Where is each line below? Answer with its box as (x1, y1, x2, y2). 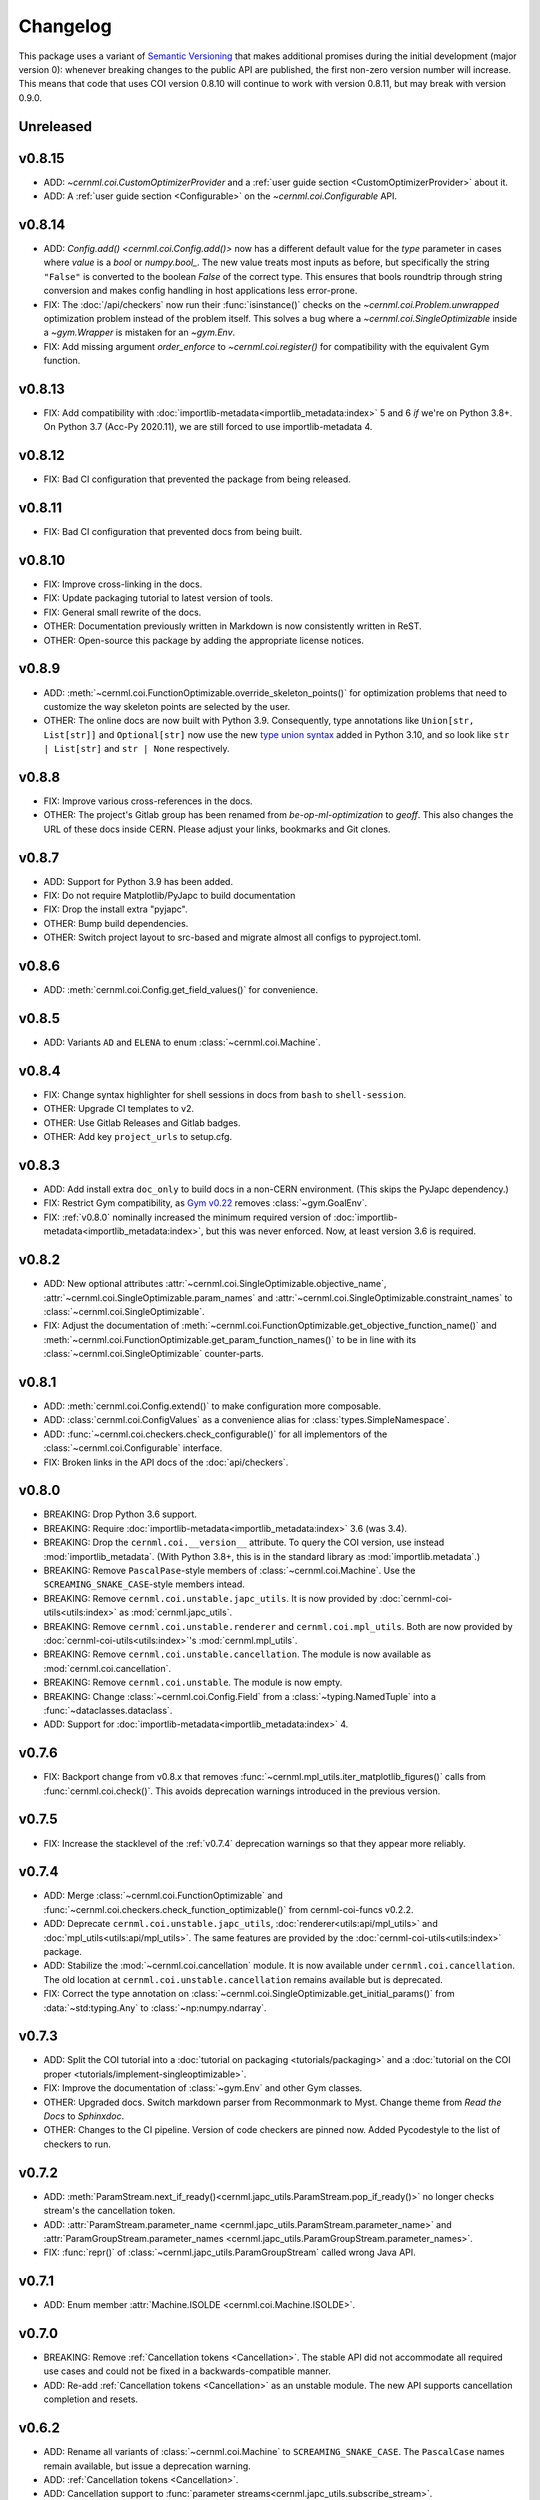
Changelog (18, 15, 112, 37)
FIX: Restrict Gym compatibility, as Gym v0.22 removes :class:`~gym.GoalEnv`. (43, 1197, 368, 1209)
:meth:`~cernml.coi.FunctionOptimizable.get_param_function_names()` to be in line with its (43, 1333, 417, 1345)
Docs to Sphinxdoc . (43, 2110, 125, 2122)
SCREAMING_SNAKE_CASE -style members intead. (43, 1578, 245, 1590)
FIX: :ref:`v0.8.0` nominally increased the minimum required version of (43, 1211, 332, 1223)
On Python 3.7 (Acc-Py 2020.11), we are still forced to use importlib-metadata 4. (43, 421, 373, 433)
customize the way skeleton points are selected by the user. (43, 700, 291, 712)
